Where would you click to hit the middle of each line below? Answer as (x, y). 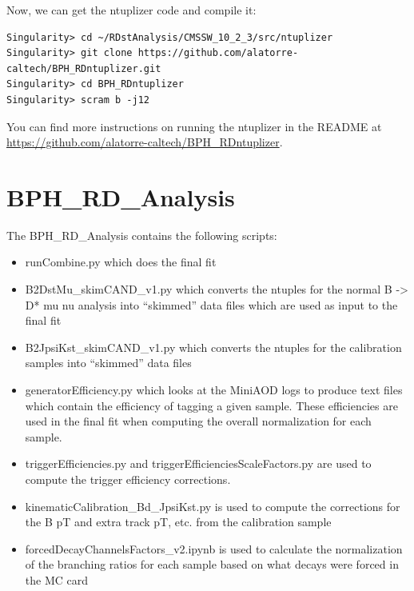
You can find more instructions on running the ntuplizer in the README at (194, 126)
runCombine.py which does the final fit (121, 262)
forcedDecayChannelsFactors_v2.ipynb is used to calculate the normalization (214, 548)
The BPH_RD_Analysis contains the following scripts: (142, 235)
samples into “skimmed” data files (108, 363)
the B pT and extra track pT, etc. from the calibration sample (178, 522)
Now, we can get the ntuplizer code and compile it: (131, 10)
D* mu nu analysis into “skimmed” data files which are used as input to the (211, 304)
